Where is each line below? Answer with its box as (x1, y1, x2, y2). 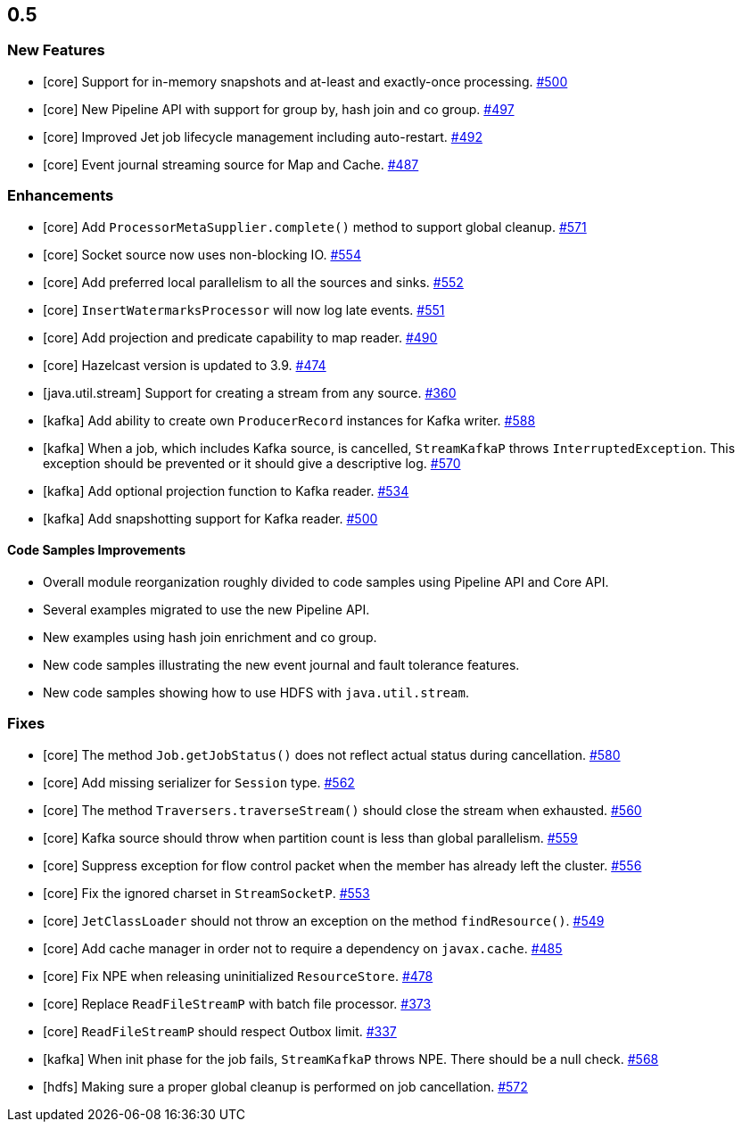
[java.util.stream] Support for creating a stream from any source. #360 (43, 384, 457, 400)
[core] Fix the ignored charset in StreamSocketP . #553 (43, 885, 370, 901)
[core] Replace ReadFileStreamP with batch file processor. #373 (43, 995, 432, 1011)
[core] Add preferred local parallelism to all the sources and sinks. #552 (43, 274, 464, 290)
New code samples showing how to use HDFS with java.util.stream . (43, 684, 469, 700)
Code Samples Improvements (7, 542, 186, 558)
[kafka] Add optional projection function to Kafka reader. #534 (43, 482, 409, 499)
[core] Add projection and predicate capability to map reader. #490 (43, 329, 438, 345)
